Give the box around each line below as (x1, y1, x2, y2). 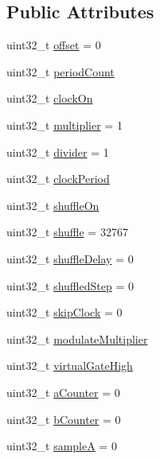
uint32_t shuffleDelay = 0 (6, 250, 134, 266)
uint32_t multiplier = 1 (6, 116, 123, 133)
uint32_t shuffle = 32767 (6, 224, 128, 240)
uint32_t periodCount (6, 63, 115, 80)
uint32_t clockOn (6, 90, 93, 107)
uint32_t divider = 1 (6, 143, 109, 160)
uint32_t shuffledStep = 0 (6, 277, 134, 294)
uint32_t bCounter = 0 (6, 410, 121, 427)
